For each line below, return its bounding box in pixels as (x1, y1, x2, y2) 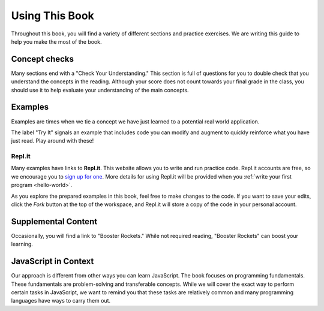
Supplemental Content (11, 216, 98, 227)
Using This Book (11, 9, 94, 22)
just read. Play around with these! (11, 137, 94, 144)
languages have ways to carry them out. (11, 297, 111, 304)
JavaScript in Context (11, 256, 94, 267)
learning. (11, 240, 33, 248)
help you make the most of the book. (11, 38, 102, 45)
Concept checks (11, 54, 74, 64)
